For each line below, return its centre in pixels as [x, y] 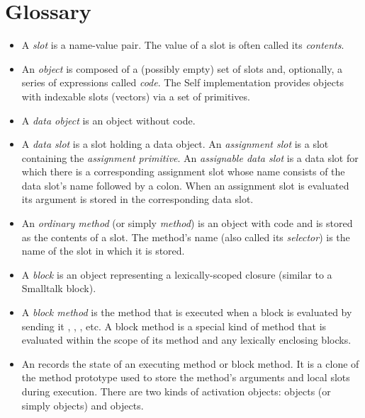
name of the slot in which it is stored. [103, 251]
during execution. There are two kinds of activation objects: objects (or [176, 391]
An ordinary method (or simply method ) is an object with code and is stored [187, 223]
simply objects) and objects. [83, 405]
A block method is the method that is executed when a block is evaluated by [187, 312]
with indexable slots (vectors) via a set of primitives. [136, 96]
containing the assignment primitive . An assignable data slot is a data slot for [190, 157]
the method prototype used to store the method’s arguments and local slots [186, 377]
